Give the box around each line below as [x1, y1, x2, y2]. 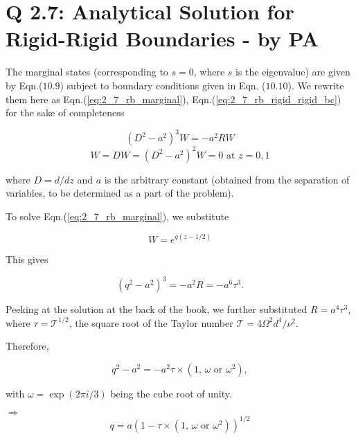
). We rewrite [287, 78, 344, 92]
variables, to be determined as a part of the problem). [6, 186, 234, 200]
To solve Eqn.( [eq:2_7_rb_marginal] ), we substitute [6, 208, 229, 223]
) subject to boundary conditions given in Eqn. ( [60, 78, 266, 92]
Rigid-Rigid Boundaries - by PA [6, 24, 319, 53]
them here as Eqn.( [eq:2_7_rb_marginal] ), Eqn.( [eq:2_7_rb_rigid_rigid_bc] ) [6, 91, 341, 106]
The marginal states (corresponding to [6, 64, 168, 79]
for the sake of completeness [6, 105, 125, 120]
